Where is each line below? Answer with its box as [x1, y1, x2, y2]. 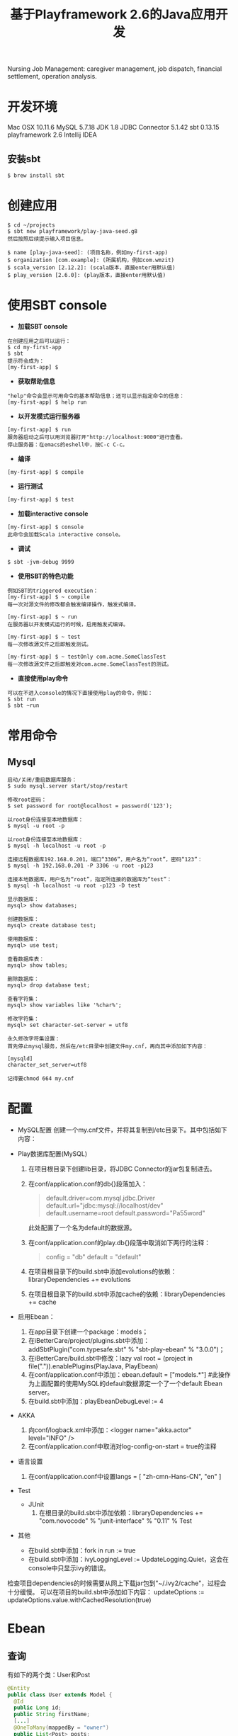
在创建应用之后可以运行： [7, 337, 71, 344]
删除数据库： [7, 975, 40, 982]
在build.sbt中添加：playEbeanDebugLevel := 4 [28, 1397, 164, 1405]
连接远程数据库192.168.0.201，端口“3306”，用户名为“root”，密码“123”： [7, 856, 203, 863]
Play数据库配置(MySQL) [17, 1149, 88, 1158]
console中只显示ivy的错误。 [28, 1563, 110, 1572]
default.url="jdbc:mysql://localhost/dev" [45, 1201, 164, 1210]
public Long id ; [13, 1704, 62, 1711]
